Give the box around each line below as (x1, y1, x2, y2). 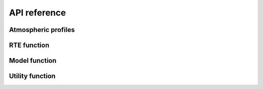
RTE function (9, 41, 50, 49)
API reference (9, 7, 66, 18)
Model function (9, 57, 57, 65)
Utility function (9, 72, 56, 80)
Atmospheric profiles (9, 26, 75, 34)
